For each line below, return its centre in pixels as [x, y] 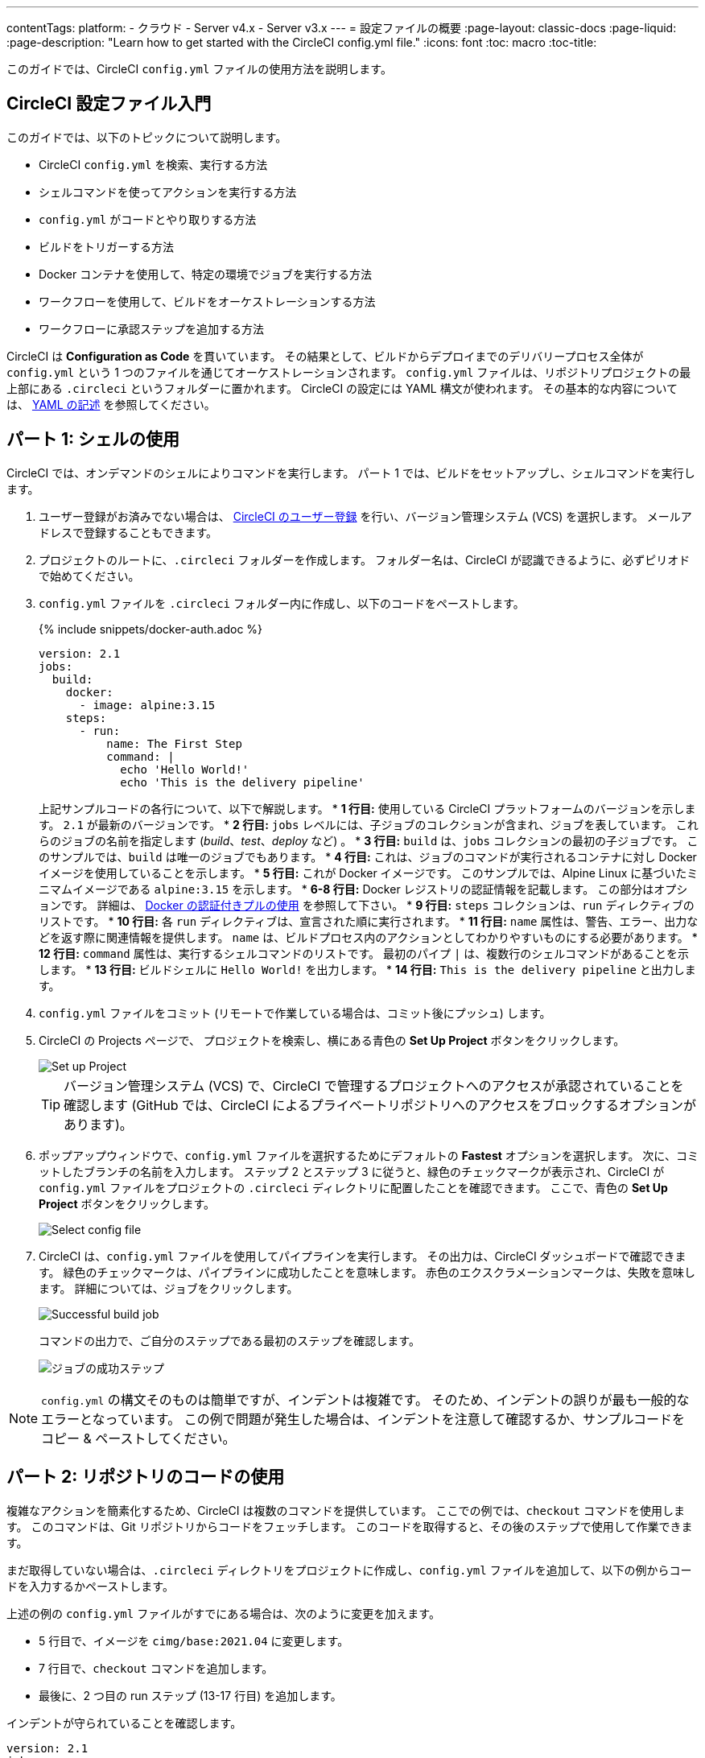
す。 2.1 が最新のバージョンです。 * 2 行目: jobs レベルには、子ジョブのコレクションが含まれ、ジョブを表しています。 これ [369, 824]
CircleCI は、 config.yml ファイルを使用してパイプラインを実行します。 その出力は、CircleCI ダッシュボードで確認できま [363, 1256]
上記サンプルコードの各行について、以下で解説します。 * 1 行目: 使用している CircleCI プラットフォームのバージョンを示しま [367, 808]
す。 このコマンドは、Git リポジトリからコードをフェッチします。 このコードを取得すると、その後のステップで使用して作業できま [350, 1526]
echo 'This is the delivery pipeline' [242, 782]
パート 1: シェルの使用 [93, 439]
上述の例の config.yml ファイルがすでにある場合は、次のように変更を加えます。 [223, 1613]
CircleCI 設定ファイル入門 [109, 104]
